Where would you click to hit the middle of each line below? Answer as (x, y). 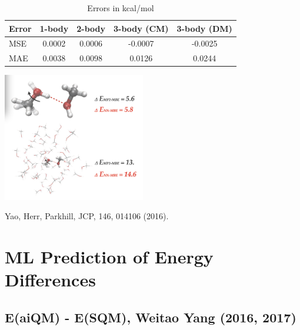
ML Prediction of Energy (109, 256)
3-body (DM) (204, 28)
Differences (50, 280)
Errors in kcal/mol (121, 8)
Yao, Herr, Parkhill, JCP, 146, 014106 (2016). (87, 216)
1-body (54, 28)
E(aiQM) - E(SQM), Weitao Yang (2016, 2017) (151, 317)
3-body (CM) (141, 28)
